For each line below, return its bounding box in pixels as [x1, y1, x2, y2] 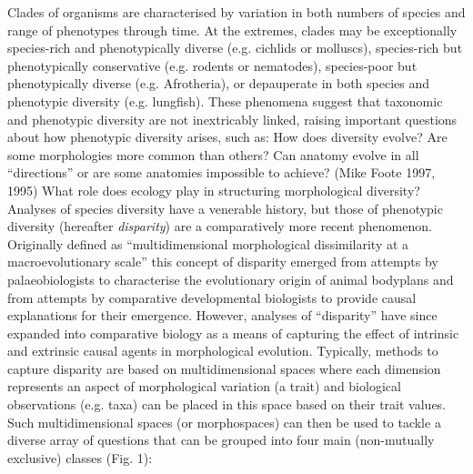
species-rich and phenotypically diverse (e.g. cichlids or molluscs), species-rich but [7, 38, 463, 57]
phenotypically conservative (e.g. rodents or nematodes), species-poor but [7, 55, 418, 75]
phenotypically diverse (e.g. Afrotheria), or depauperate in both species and [7, 74, 430, 93]
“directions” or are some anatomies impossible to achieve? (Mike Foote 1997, [7, 163, 436, 182]
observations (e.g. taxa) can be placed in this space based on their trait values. [7, 395, 447, 414]
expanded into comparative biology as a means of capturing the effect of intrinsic [7, 323, 459, 342]
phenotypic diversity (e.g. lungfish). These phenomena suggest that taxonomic [7, 91, 443, 110]
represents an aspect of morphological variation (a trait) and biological [7, 377, 401, 396]
